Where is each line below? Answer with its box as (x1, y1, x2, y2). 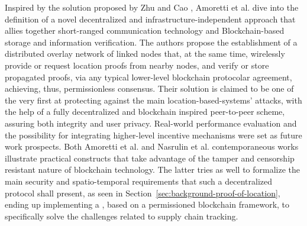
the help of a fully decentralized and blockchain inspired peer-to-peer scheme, (5, 105, 285, 118)
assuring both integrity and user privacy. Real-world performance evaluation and (5, 117, 297, 129)
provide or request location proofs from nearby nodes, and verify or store (5, 59, 269, 71)
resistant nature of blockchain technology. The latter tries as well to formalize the (5, 163, 300, 176)
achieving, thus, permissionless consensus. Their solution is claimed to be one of (5, 82, 294, 95)
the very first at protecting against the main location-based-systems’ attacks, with (5, 93, 302, 106)
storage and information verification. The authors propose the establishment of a (5, 35, 298, 48)
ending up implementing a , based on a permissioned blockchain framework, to (5, 198, 290, 211)
